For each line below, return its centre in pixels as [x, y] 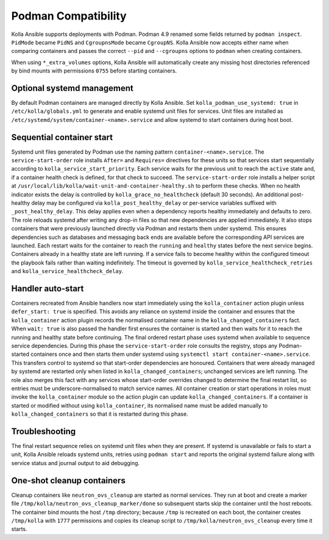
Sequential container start [62, 137]
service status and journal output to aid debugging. [76, 463]
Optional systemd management [72, 88]
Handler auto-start [48, 289]
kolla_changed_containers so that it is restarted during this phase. [100, 414]
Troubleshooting [44, 431]
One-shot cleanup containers [69, 481]
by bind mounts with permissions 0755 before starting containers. [94, 71]
